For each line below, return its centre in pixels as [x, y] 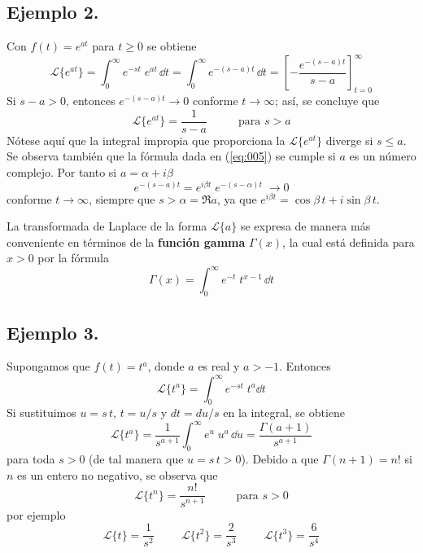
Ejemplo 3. [53, 332]
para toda [31, 459]
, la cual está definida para [349, 241]
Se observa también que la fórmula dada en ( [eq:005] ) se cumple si [171, 156]
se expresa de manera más [305, 226]
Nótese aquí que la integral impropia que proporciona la [146, 140]
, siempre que [122, 198]
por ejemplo [36, 514]
